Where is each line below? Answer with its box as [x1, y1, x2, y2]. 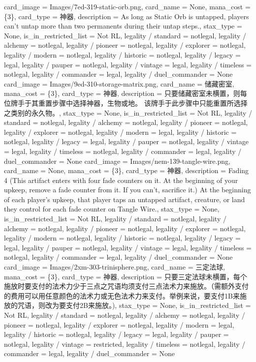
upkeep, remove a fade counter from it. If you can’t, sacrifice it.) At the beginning [4, 184, 251, 195]
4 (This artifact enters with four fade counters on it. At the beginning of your [4, 175, 238, 185]
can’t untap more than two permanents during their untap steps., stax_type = [4, 21, 242, 31]
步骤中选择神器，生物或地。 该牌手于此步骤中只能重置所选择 [52, 97, 248, 108]
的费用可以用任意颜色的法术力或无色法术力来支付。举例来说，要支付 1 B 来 [4, 290, 240, 301]
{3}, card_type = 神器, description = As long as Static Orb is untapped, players [4, 11, 249, 21]
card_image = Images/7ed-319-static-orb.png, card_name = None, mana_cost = [4, 1, 251, 11]
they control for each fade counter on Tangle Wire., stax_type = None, [4, 204, 220, 214]
